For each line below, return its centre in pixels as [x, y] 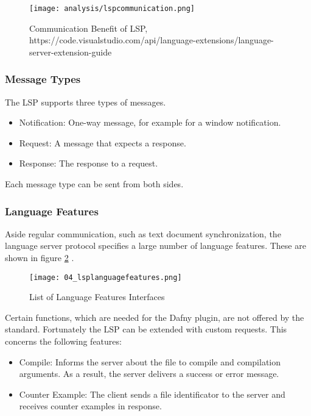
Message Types [43, 79]
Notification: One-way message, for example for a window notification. [150, 122]
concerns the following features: [63, 341]
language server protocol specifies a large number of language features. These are [155, 246]
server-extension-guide [71, 52]
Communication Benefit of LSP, [89, 28]
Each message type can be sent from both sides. [94, 184]
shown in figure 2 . [40, 258]
